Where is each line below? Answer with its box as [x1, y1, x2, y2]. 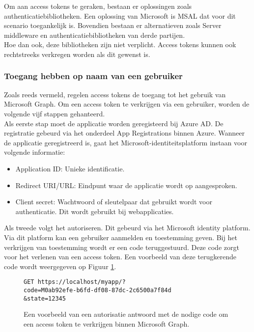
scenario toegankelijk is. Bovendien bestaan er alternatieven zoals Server [4, 20, 222, 30]
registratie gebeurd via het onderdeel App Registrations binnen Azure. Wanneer [4, 128, 245, 138]
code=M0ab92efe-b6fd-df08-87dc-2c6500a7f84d [24, 286, 171, 294]
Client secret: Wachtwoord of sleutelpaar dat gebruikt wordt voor [15, 196, 212, 207]
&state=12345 [24, 295, 66, 302]
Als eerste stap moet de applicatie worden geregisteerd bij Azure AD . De [4, 118, 224, 128]
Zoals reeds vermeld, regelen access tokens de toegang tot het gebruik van [4, 89, 226, 99]
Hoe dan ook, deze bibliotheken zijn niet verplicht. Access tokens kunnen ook [4, 39, 236, 50]
